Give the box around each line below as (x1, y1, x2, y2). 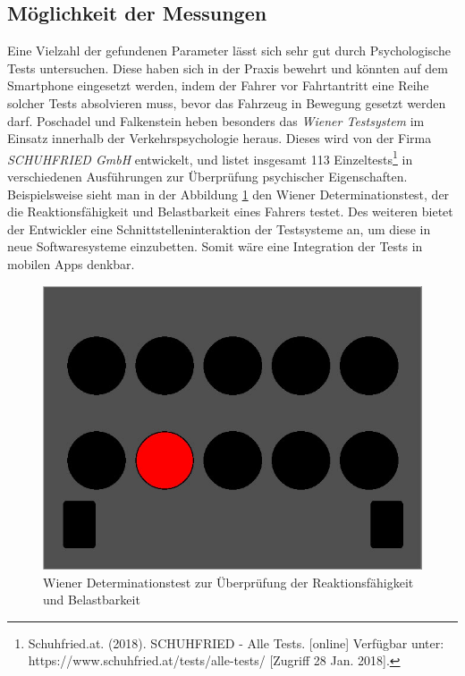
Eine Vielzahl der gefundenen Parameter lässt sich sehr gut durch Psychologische (7, 41, 451, 60)
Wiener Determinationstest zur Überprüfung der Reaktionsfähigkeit (43, 572, 414, 591)
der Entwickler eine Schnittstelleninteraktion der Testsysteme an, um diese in (7, 219, 431, 238)
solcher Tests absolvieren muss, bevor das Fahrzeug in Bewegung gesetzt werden (7, 93, 446, 112)
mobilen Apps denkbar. (7, 254, 135, 273)
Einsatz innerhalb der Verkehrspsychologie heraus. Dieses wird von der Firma (7, 129, 432, 148)
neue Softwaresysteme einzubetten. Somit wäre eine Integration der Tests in (7, 237, 423, 256)
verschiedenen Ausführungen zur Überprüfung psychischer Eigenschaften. (7, 167, 408, 186)
